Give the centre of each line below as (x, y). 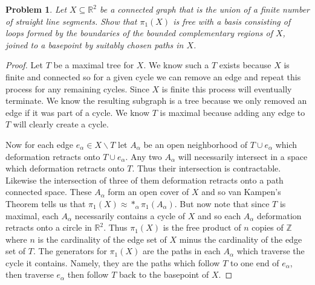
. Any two (144, 156)
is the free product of (202, 227)
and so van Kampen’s (241, 192)
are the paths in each (181, 251)
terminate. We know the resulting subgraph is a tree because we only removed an (156, 101)
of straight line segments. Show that (71, 21)
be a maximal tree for (94, 65)
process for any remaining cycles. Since (77, 88)
